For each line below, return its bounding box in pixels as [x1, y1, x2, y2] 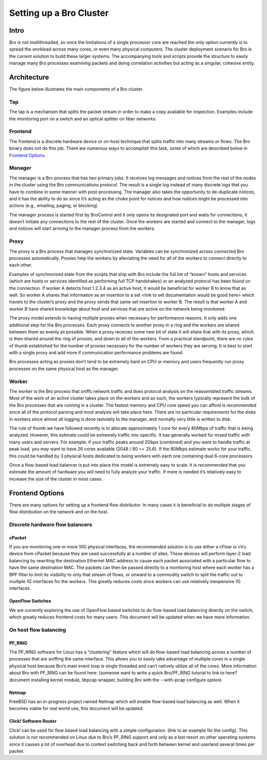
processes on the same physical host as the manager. [9, 366, 119, 372]
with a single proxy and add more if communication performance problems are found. [9, 350, 184, 356]
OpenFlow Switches [9, 598, 51, 604]
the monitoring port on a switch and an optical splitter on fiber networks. [9, 115, 157, 121]
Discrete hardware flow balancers [9, 521, 92, 528]
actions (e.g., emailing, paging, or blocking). [9, 203, 99, 209]
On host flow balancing [9, 626, 66, 633]
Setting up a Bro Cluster [9, 7, 109, 18]
